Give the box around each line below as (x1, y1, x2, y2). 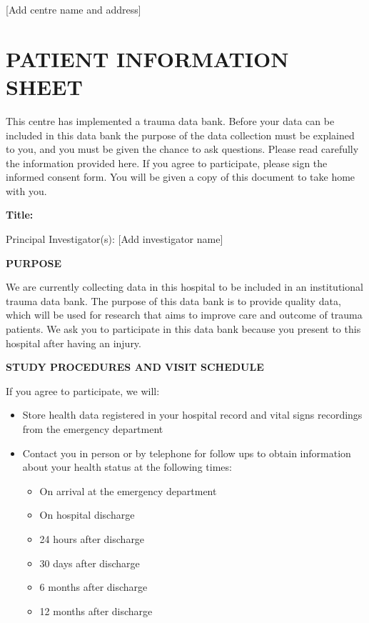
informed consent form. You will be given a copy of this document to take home (6, 169, 355, 184)
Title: (6, 207, 34, 222)
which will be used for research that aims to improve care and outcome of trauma (6, 307, 363, 322)
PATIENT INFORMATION (6, 44, 289, 73)
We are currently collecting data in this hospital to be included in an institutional (6, 279, 363, 294)
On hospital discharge (39, 507, 135, 522)
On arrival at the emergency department (39, 483, 217, 498)
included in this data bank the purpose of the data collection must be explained (6, 127, 355, 142)
